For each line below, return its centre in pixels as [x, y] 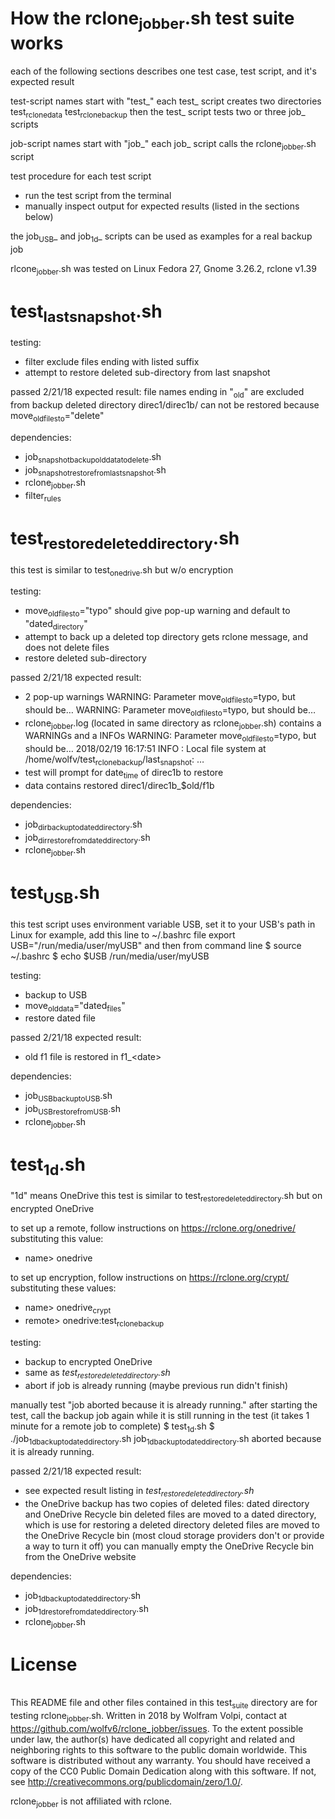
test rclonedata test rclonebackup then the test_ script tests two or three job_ [158, 112]
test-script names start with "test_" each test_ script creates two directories [166, 101]
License [44, 1664]
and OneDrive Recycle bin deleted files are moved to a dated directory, [170, 1514]
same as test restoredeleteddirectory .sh [97, 1373]
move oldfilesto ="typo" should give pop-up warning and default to [157, 612]
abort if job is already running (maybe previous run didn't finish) [156, 1385]
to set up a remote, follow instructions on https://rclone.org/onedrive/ [153, 1228]
